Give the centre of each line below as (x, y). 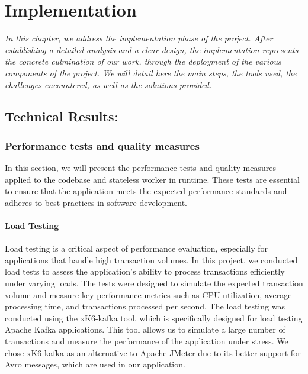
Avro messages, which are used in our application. (95, 364)
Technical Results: (62, 116)
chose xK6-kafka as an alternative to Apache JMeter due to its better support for (153, 352)
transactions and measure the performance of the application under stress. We (147, 341)
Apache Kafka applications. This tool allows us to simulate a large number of (145, 329)
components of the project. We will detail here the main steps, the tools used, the (151, 72)
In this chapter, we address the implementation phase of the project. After (139, 38)
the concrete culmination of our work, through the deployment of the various (143, 61)
